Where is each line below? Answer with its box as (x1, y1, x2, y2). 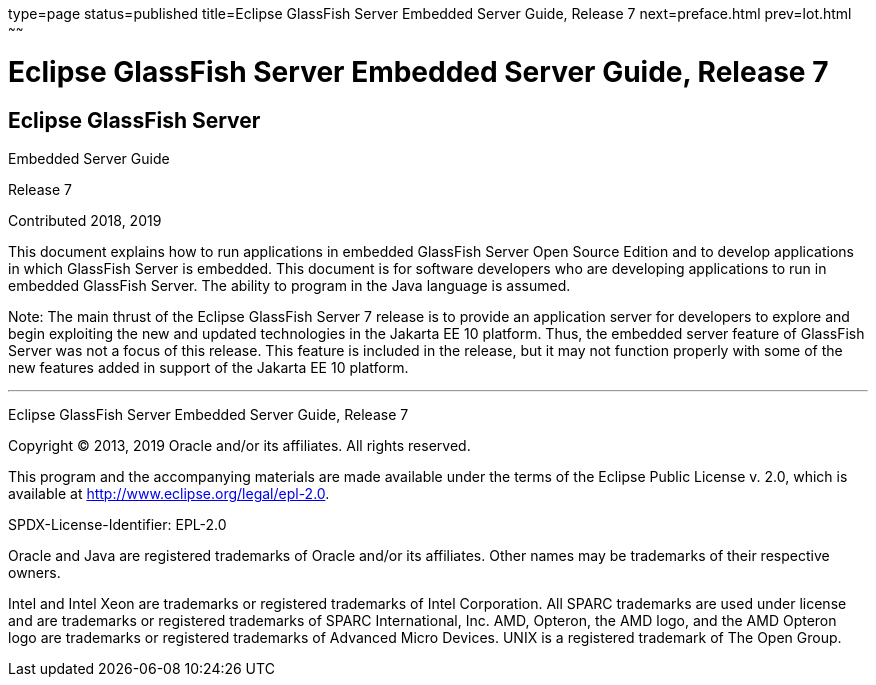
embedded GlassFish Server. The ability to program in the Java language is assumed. (8, 276, 571, 294)
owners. (8, 563, 61, 581)
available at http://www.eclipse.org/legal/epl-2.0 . (8, 484, 330, 502)
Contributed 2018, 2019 (8, 211, 162, 229)
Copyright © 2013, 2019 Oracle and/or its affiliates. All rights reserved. (8, 436, 471, 454)
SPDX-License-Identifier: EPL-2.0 (8, 515, 227, 533)
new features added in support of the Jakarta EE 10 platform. (8, 358, 409, 376)
